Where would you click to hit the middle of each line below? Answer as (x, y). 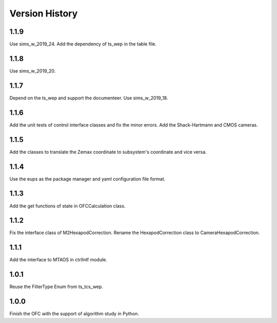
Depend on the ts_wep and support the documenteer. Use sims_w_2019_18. (89, 98)
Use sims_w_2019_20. (33, 71)
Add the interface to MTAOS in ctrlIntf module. (58, 260)
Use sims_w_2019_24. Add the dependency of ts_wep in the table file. (83, 44)
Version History (44, 13)
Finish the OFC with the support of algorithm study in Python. (74, 314)
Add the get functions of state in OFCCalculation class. (67, 206)
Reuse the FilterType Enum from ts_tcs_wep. (56, 287)
